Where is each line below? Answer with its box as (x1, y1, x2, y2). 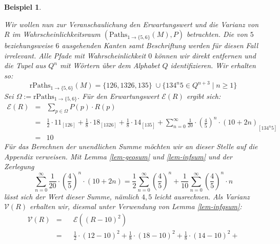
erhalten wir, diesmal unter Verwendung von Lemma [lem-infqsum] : (30, 201, 242, 212)
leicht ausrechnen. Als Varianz (154, 191, 250, 201)
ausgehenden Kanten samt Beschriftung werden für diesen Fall (62, 40, 258, 51)
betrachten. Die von (186, 29, 248, 39)
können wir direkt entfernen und (154, 50, 256, 60)
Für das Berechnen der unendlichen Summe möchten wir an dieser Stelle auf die (4, 141, 258, 152)
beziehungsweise (4, 40, 53, 51)
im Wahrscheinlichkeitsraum (12, 29, 101, 39)
